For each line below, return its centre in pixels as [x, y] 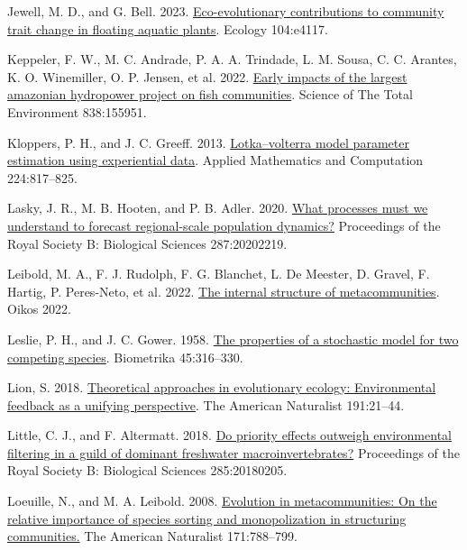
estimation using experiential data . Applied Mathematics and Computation [215, 160]
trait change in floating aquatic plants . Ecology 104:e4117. [168, 28]
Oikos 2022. [39, 309]
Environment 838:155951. [77, 111]
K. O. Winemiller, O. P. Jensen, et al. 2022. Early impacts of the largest [207, 76]
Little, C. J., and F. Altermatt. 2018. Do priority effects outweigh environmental [229, 435]
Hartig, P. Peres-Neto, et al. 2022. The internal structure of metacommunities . [224, 291]
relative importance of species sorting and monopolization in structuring [207, 518]
